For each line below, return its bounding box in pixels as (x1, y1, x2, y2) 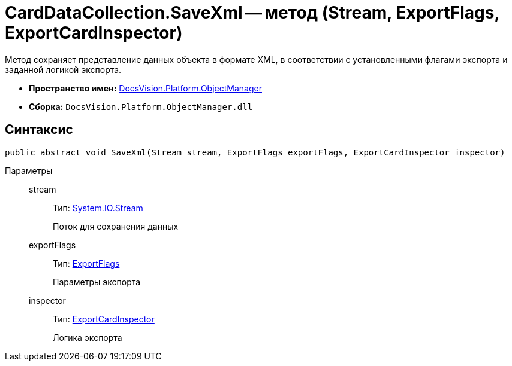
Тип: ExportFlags (53, 258, 120, 269)
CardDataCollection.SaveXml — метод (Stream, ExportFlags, (5, 2, 499, 23)
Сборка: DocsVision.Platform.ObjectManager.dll (29, 101, 253, 112)
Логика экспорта (53, 332, 122, 343)
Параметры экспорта (53, 276, 141, 287)
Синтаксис (5, 122, 73, 138)
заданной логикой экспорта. (5, 64, 122, 75)
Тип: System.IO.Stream (53, 202, 143, 213)
